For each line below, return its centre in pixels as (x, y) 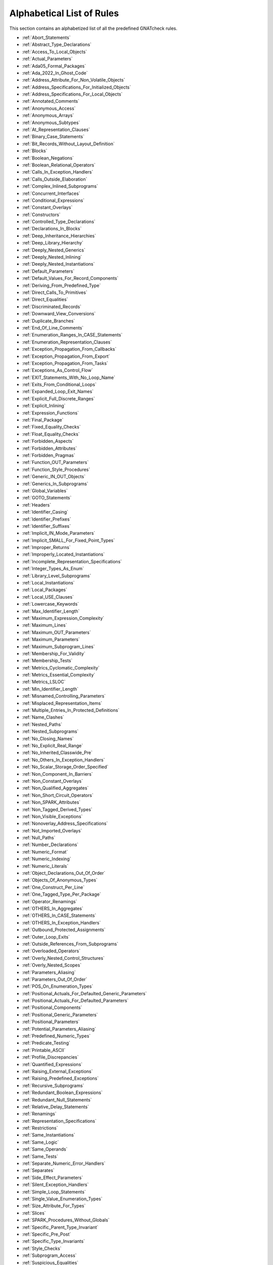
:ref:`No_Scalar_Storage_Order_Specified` (65, 767)
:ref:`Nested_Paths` (42, 724)
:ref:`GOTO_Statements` (47, 498)
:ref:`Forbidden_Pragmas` (49, 455)
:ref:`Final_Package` (43, 420)
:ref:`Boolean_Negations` (48, 158)
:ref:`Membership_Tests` (47, 661)
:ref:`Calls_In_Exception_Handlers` (58, 172)
